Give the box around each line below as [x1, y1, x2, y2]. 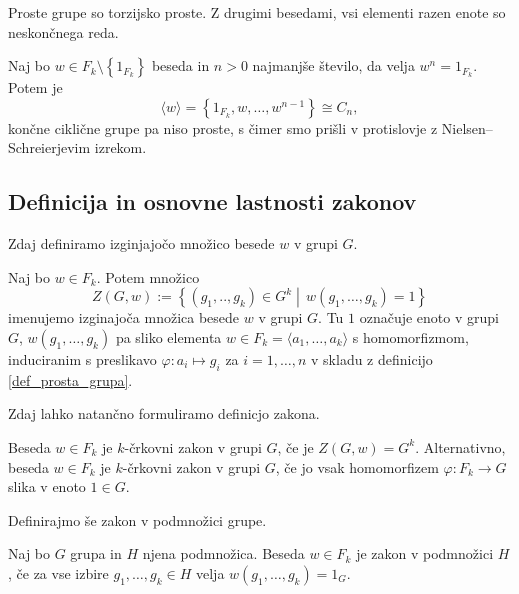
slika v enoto [8, 476, 86, 497]
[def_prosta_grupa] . [8, 369, 133, 390]
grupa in [70, 543, 122, 564]
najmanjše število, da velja [252, 55, 415, 76]
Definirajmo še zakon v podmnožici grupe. [8, 509, 267, 530]
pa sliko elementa [115, 326, 222, 347]
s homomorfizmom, [352, 326, 469, 347]
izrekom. [94, 137, 147, 158]
